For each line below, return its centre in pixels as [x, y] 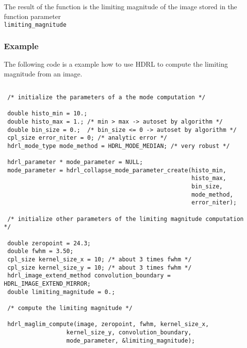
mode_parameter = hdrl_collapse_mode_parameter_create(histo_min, [117, 170]
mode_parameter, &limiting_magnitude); [131, 340]
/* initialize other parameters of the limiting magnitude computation [125, 219]
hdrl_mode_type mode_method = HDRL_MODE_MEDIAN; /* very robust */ [119, 146]
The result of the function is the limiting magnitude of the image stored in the [121, 6]
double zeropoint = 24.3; [49, 243]
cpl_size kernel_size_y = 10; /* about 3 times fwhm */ [99, 267]
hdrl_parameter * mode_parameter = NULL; [75, 162]
